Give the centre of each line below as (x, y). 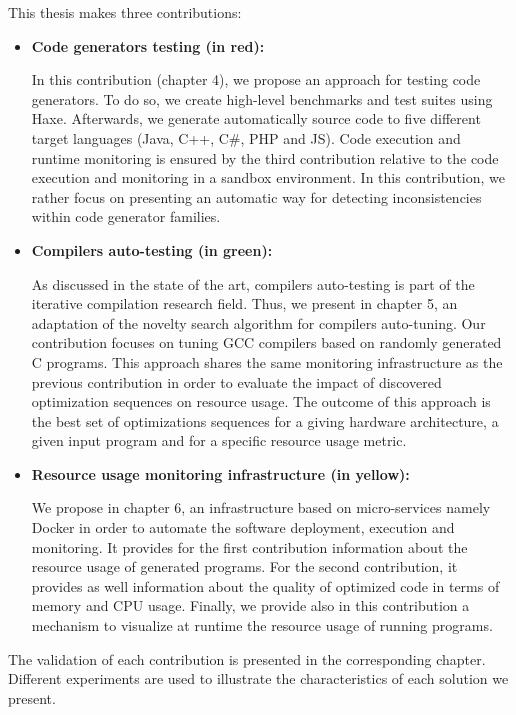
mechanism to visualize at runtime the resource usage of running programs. (262, 625)
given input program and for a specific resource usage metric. (219, 440)
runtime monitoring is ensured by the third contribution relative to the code (265, 157)
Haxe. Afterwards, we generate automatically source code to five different (256, 118)
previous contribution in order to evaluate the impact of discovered (236, 381)
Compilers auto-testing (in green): (152, 249)
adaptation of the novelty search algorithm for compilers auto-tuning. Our (258, 322)
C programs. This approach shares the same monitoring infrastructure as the (267, 361)
